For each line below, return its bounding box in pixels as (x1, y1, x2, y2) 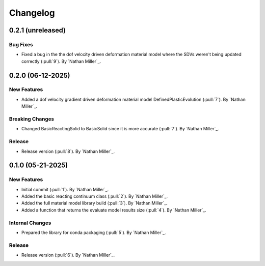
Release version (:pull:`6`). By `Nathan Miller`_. (21, 252, 115, 258)
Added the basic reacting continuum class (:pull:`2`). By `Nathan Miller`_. (21, 193, 168, 199)
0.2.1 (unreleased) (9, 26, 66, 34)
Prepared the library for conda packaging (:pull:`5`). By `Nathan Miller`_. (21, 230, 166, 236)
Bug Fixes (9, 41, 33, 48)
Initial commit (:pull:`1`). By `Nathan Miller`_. (21, 186, 109, 192)
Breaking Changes (9, 116, 54, 122)
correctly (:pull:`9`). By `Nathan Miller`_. (21, 58, 101, 64)
